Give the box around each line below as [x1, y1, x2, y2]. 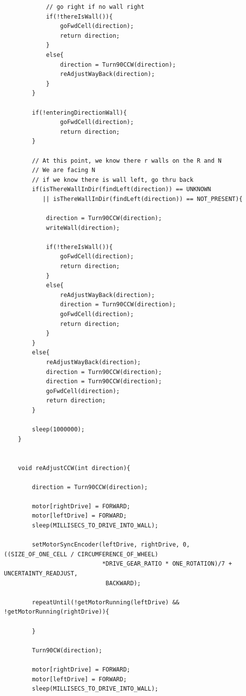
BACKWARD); [105, 579, 141, 587]
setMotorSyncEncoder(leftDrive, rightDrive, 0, [32, 541, 190, 548]
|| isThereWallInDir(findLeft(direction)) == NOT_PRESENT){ [42, 195, 243, 202]
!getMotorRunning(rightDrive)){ [4, 608, 109, 616]
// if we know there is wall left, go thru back [32, 176, 194, 183]
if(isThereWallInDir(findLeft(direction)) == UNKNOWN [32, 186, 211, 193]
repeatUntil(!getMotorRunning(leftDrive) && [32, 598, 179, 606]
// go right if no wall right [46, 3, 145, 10]
